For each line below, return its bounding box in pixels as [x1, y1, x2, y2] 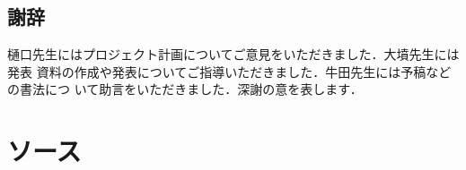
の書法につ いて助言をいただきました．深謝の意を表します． [7, 80, 363, 98]
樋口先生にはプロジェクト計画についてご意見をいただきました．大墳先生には [7, 45, 460, 64]
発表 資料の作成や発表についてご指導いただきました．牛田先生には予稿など [7, 62, 452, 81]
